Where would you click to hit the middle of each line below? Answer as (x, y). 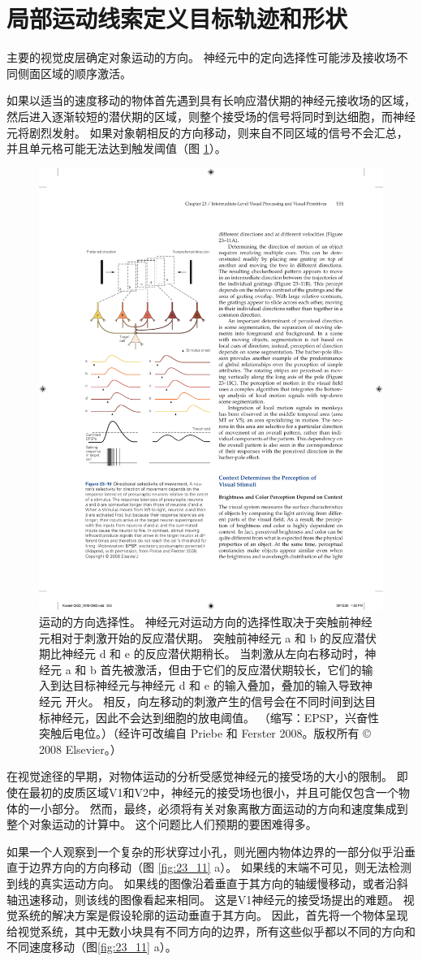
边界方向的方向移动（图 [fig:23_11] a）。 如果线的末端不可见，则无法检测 (220, 867)
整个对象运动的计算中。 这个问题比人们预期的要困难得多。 (162, 824)
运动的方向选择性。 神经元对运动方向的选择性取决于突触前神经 (206, 622)
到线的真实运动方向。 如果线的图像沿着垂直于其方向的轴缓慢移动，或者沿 (202, 883)
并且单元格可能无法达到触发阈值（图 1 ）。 (116, 148)
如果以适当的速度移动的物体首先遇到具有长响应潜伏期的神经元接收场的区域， (211, 100)
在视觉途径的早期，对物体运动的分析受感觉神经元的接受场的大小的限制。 (200, 776)
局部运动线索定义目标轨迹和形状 (177, 18)
